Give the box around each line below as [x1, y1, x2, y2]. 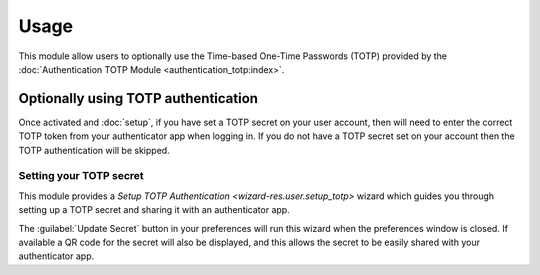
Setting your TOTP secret [18, 169, 144, 183]
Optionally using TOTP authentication [18, 90, 259, 107]
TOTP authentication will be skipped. [18, 144, 170, 156]
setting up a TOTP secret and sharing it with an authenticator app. [18, 204, 290, 216]
